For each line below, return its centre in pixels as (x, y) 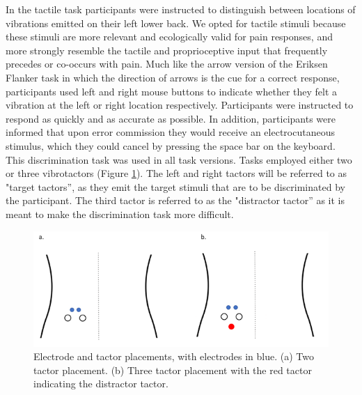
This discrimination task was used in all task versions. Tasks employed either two (179, 159)
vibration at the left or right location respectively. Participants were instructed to (180, 105)
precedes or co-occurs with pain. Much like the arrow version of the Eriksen (167, 64)
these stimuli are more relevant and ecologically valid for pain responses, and (169, 37)
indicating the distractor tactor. (101, 384)
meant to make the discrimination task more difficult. (120, 214)
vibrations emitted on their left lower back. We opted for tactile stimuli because (176, 23)
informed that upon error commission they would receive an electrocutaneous (170, 132)
